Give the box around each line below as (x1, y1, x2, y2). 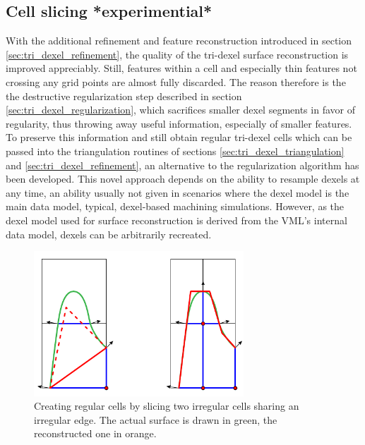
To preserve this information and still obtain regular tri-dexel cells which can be (6, 130, 352, 145)
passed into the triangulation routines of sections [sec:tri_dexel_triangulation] (6, 143, 345, 158)
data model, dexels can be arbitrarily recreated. (6, 226, 212, 241)
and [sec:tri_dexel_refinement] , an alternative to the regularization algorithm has (6, 157, 359, 172)
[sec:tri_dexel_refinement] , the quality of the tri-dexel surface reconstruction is (6, 47, 349, 61)
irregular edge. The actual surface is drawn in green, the (34, 412, 277, 427)
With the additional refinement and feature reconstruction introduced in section (6, 33, 352, 48)
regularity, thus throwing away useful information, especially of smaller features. (6, 116, 352, 130)
